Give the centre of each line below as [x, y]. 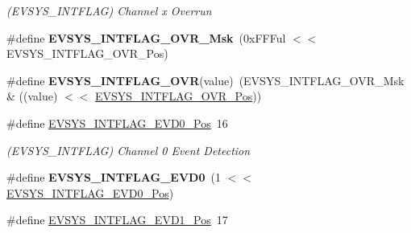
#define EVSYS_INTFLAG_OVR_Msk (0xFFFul [146, 37]
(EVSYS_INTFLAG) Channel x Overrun [109, 10]
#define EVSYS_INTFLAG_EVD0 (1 [114, 177]
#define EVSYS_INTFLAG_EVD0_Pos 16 [117, 123]
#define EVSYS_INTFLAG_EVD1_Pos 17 [117, 220]
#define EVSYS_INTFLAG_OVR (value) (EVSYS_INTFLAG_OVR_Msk [205, 80]
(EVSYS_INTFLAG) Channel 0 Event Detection [129, 150]
